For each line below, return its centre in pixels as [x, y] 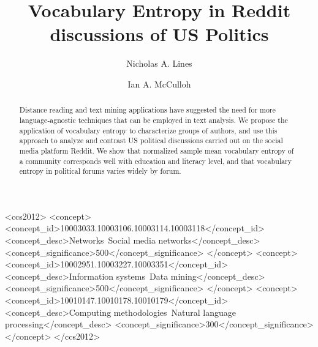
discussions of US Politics [159, 34]
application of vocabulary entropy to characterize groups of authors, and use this [148, 130]
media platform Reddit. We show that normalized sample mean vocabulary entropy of [157, 150]
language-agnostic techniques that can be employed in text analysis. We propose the [153, 120]
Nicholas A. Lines [159, 63]
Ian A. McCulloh [159, 84]
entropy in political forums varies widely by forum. [100, 171]
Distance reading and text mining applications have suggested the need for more [147, 110]
